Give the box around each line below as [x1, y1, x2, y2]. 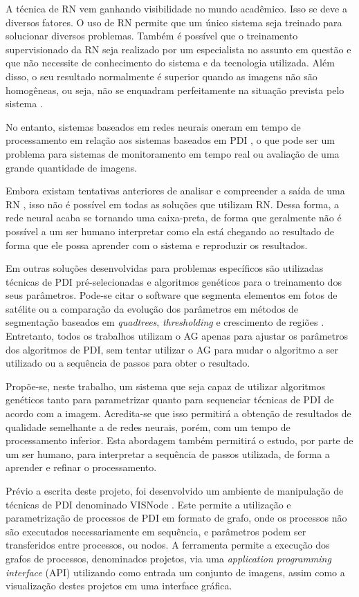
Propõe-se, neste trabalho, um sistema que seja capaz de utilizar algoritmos [6, 378, 325, 393]
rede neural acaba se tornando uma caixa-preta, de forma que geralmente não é [6, 210, 342, 225]
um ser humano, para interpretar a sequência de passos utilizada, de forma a [6, 446, 330, 461]
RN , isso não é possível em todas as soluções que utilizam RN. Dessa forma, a [6, 196, 339, 211]
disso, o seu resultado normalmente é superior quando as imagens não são [6, 68, 317, 83]
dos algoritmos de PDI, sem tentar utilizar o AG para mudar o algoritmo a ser [6, 342, 338, 356]
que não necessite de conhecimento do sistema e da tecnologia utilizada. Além [6, 55, 335, 70]
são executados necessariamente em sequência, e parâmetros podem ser [6, 524, 306, 538]
